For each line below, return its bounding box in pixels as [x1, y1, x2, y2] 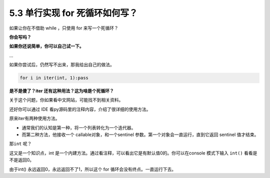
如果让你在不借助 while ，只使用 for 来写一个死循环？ [9, 25, 118, 31]
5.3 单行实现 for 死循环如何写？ [9, 7, 138, 18]
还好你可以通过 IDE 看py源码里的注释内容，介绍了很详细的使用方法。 [9, 106, 151, 112]
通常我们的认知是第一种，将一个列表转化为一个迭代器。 [21, 124, 136, 130]
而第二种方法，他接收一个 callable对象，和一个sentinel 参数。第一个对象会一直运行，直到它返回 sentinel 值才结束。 [21, 131, 259, 137]
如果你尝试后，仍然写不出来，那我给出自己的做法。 [9, 61, 114, 67]
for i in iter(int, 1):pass [19, 75, 88, 81]
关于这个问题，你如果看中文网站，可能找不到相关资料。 [9, 97, 123, 103]
